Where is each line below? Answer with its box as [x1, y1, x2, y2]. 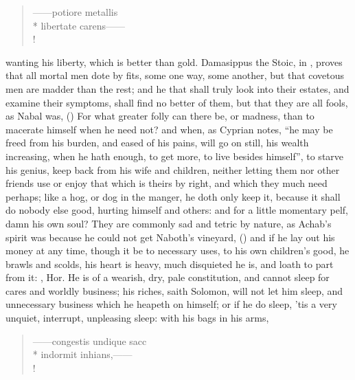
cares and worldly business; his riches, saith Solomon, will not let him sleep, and [5, 283, 343, 298]
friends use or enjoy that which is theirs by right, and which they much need [5, 176, 328, 190]
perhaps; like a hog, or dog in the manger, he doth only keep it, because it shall [5, 189, 341, 203]
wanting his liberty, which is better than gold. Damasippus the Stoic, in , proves [5, 54, 343, 69]
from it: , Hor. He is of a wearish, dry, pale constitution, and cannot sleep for [5, 270, 330, 284]
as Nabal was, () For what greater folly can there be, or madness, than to [5, 109, 314, 123]
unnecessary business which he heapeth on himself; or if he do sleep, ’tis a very [5, 297, 337, 311]
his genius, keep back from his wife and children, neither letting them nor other [5, 162, 340, 177]
